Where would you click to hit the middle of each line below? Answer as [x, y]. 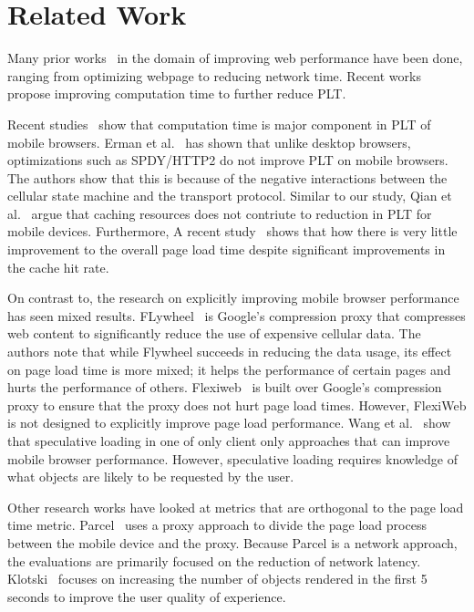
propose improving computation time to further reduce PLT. [177, 93]
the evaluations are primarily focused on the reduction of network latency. [214, 560]
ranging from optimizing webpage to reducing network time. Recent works [214, 75]
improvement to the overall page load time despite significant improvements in [227, 249]
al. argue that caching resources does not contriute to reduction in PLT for [220, 213]
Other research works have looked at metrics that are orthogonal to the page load [236, 507]
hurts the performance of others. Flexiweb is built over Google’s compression [225, 387]
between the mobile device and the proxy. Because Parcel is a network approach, [232, 542]
